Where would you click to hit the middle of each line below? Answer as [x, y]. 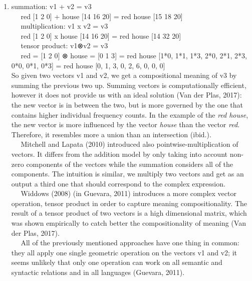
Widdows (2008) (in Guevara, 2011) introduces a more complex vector [129, 193]
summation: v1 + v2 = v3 [51, 6]
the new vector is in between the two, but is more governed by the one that [127, 104]
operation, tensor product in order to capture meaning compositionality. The [129, 203]
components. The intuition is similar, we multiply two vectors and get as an [128, 174]
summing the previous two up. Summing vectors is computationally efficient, [129, 85]
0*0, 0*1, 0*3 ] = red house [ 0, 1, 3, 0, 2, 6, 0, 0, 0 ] [88, 65]
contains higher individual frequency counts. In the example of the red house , [130, 114]
